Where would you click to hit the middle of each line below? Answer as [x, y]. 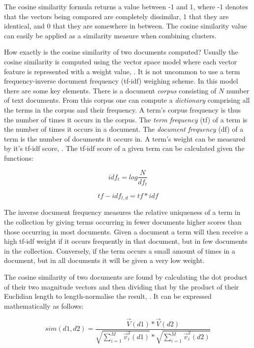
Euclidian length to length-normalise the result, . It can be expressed [108, 296]
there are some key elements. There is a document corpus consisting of [110, 90]
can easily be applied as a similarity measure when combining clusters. [110, 35]
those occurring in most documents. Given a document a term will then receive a [126, 231]
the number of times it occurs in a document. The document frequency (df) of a [124, 129]
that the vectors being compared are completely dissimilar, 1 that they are [116, 16]
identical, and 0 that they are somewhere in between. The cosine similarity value [126, 26]
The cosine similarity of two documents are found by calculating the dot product [126, 277]
